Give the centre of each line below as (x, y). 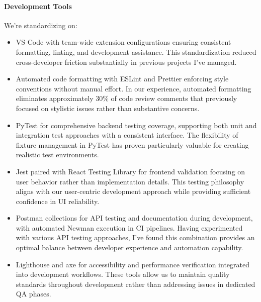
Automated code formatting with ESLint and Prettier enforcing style (122, 79)
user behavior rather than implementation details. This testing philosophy (130, 181)
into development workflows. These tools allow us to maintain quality (123, 274)
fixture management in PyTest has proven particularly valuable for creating (132, 144)
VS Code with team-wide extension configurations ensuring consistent (123, 42)
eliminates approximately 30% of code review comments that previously (126, 98)
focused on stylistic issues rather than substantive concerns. (108, 108)
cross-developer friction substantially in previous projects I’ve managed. (126, 62)
